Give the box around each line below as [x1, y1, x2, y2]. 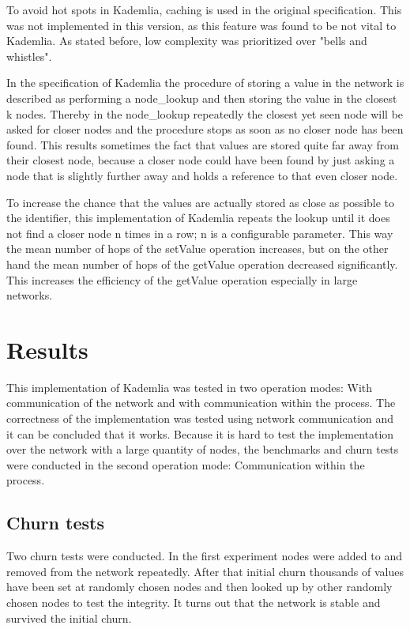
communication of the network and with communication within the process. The [6, 394, 396, 411]
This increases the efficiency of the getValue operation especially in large [6, 271, 358, 288]
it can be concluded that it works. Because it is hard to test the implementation [6, 425, 394, 442]
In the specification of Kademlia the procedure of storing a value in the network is [6, 74, 404, 91]
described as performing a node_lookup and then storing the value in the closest [6, 89, 397, 106]
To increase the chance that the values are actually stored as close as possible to [6, 194, 395, 210]
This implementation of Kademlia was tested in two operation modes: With [6, 379, 373, 395]
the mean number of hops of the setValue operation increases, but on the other [6, 240, 389, 257]
